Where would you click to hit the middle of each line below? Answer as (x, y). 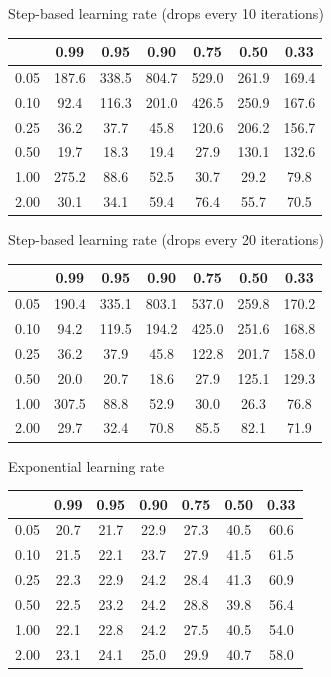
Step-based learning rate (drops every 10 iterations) (166, 13)
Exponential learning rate (86, 465)
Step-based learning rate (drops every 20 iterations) (166, 239)
